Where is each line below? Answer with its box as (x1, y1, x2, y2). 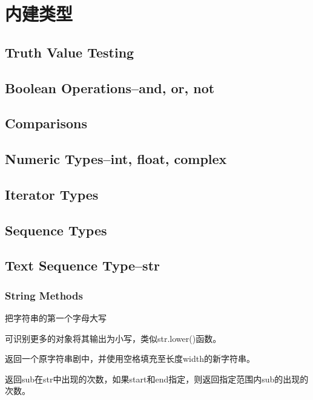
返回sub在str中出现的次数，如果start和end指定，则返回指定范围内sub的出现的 (5, 372, 309, 385)
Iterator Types (5, 185, 99, 203)
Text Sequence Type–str (5, 256, 160, 275)
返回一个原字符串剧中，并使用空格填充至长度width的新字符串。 (5, 352, 255, 365)
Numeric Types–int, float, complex (5, 149, 227, 168)
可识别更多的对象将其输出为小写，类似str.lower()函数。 (5, 332, 222, 344)
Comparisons (5, 114, 88, 133)
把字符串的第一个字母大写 (5, 312, 107, 324)
